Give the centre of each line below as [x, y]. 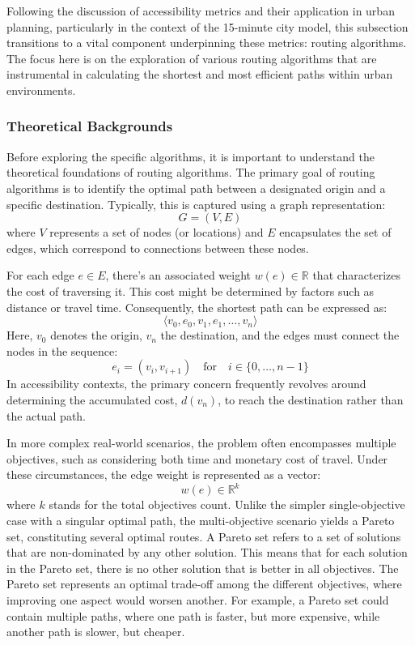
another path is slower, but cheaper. [96, 632]
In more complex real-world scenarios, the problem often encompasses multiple [201, 443]
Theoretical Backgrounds [90, 126]
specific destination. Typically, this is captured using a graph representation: [196, 204]
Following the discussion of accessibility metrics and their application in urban [201, 11]
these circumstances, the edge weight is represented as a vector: [164, 474]
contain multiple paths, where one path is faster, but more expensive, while [193, 615]
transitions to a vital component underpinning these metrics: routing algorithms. [207, 43]
